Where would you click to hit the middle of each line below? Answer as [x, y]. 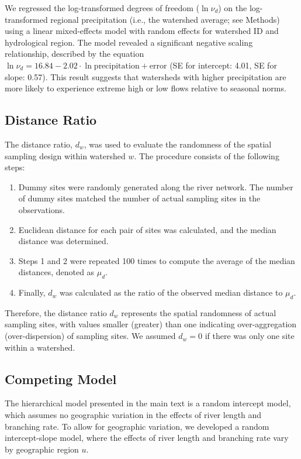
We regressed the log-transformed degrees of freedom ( [102, 8]
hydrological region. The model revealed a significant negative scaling [129, 42]
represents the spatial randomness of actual [199, 312]
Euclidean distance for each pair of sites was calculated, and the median [147, 229]
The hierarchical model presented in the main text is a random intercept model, [148, 403]
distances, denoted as [56, 272]
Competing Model [61, 378]
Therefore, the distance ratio [56, 312]
